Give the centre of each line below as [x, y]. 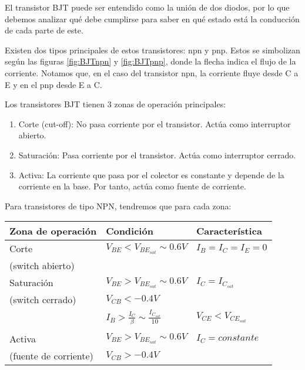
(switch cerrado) [43, 300]
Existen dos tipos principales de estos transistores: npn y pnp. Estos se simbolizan [152, 50]
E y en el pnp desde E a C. [53, 84]
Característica [229, 231]
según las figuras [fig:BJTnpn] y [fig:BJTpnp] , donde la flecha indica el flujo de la [150, 61]
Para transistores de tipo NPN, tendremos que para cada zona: [118, 206]
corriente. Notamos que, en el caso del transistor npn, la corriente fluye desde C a [152, 72]
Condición [130, 231]
